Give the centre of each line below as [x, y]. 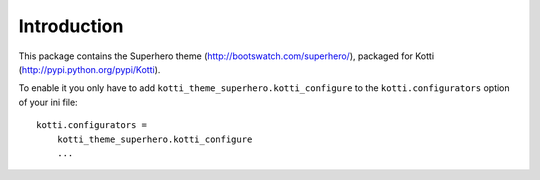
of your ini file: [48, 102]
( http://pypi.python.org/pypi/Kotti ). [89, 69]
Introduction [71, 26]
